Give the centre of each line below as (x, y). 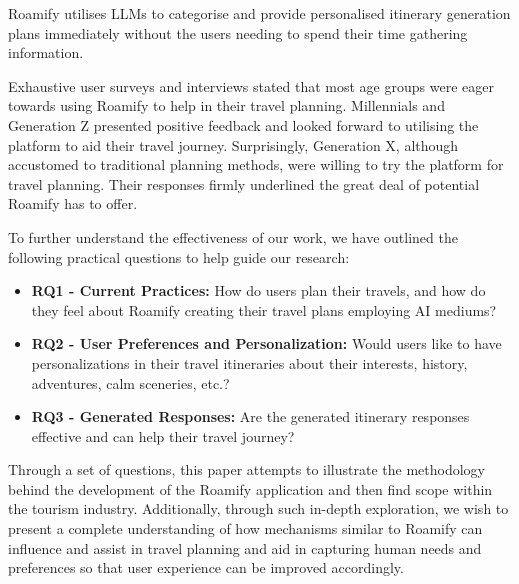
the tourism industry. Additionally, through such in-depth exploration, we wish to (258, 508)
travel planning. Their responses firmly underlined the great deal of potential (244, 183)
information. (46, 52)
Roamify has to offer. (73, 203)
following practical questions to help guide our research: (179, 256)
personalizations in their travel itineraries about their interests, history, (249, 362)
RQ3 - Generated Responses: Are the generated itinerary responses (250, 416)
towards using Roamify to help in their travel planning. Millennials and (226, 105)
